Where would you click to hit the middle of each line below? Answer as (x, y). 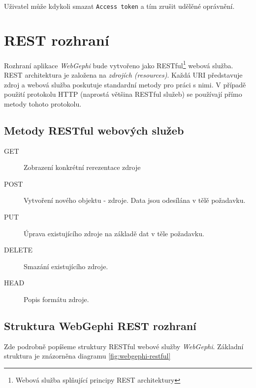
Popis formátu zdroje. (56, 299)
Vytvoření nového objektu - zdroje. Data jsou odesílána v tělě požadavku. (135, 200)
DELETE (18, 250)
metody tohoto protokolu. (43, 103)
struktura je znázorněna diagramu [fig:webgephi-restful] (87, 356)
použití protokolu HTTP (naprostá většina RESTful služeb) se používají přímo (123, 94)
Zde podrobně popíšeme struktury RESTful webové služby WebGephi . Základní (124, 346)
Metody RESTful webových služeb (94, 130)
